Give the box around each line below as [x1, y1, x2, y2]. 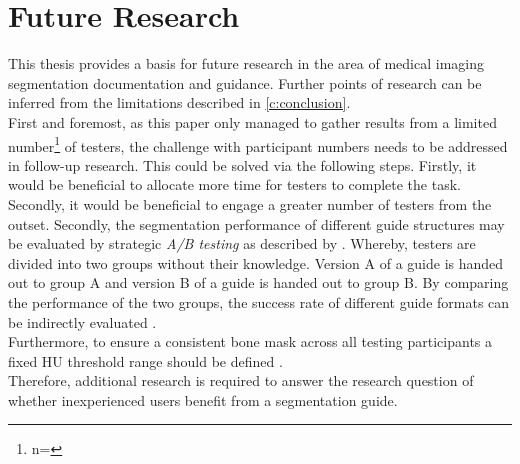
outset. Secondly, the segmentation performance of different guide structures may [8, 213, 505, 234]
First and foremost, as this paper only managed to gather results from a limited [8, 111, 497, 132]
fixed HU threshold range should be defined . [8, 350, 283, 371]
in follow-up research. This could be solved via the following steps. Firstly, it [8, 154, 477, 175]
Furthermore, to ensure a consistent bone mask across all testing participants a [8, 331, 493, 352]
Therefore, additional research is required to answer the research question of [8, 370, 474, 391]
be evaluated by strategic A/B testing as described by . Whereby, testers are [8, 233, 476, 254]
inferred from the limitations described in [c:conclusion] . [8, 92, 351, 113]
